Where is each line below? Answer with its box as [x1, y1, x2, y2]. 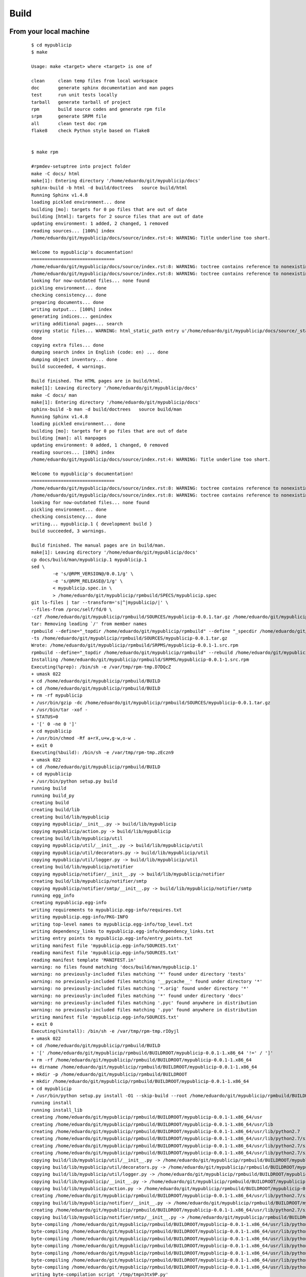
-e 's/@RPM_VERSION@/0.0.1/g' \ [53, 571, 134, 577]
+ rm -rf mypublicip [31, 693, 83, 698]
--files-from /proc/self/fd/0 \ [31, 607, 112, 612]
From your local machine [9, 27, 90, 36]
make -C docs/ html [31, 171, 80, 176]
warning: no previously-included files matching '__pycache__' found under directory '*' [31, 978, 263, 984]
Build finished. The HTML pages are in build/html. [31, 378, 163, 384]
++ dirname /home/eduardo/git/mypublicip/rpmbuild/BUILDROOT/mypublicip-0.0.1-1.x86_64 [31, 1064, 258, 1070]
